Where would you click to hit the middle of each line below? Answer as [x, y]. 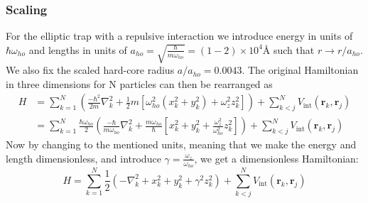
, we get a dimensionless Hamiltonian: [276, 158]
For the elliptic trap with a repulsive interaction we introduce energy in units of [179, 36]
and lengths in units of [78, 49]
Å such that [288, 49]
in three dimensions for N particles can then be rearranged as [139, 83]
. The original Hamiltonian [300, 70]
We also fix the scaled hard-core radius [90, 70]
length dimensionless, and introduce [83, 158]
